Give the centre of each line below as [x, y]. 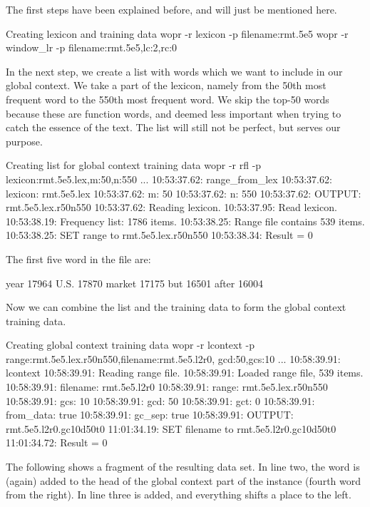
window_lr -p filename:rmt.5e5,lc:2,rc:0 [92, 47]
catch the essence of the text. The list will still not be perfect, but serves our [173, 127]
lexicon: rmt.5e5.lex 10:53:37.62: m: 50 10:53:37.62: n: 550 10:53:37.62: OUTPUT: [184, 193]
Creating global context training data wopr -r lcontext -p [130, 345]
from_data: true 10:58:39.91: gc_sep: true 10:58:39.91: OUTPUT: [150, 415]
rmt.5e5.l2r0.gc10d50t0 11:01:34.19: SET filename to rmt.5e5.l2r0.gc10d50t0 [171, 428]
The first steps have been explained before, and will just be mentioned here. [171, 9]
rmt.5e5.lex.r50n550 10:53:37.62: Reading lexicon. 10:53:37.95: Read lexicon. [171, 207]
